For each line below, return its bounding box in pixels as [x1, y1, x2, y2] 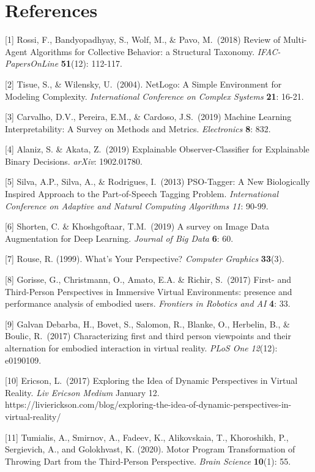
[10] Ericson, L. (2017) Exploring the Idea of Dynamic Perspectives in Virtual [5, 374, 298, 387]
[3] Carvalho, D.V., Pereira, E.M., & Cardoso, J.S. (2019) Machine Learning [5, 110, 292, 123]
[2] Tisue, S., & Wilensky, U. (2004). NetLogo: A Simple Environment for [5, 77, 282, 90]
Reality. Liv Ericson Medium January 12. [5, 386, 160, 399]
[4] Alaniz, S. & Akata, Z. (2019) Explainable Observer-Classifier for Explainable [5, 143, 309, 155]
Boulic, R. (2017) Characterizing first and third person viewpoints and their [5, 329, 291, 342]
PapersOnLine [5, 57, 59, 70]
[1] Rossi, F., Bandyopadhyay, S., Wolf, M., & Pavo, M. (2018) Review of [5, 33, 281, 46]
